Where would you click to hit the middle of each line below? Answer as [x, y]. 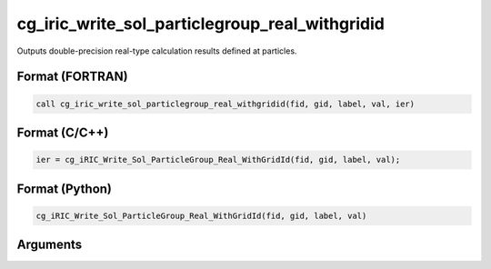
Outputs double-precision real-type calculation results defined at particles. [157, 51]
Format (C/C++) [63, 132]
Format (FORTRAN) [72, 77]
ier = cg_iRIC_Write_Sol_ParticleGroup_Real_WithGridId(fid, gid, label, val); [218, 160]
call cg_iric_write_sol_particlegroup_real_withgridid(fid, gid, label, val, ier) [225, 104]
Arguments [50, 245]
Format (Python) [65, 189]
